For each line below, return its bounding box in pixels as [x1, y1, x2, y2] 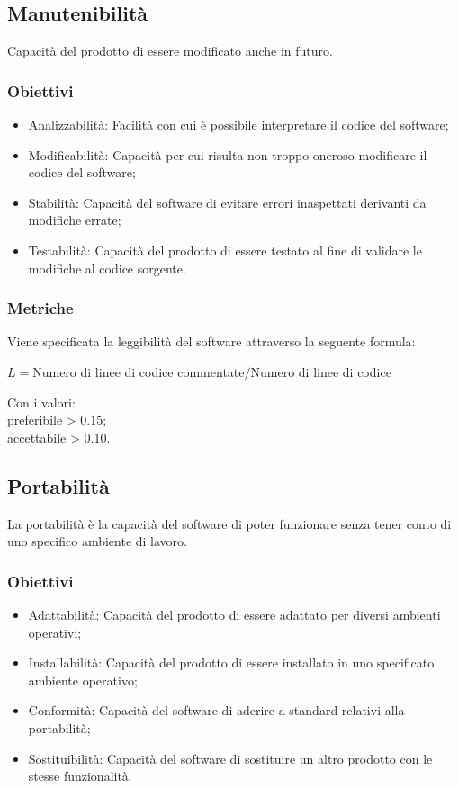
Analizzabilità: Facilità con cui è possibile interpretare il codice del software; [28, 115, 449, 134]
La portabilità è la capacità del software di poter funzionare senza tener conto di [7, 514, 452, 533]
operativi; [28, 622, 82, 641]
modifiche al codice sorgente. [28, 258, 186, 277]
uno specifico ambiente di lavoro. [7, 532, 188, 551]
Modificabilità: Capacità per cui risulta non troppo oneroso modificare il [28, 145, 427, 164]
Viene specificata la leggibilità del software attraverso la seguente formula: [7, 332, 416, 351]
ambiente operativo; [28, 670, 138, 689]
